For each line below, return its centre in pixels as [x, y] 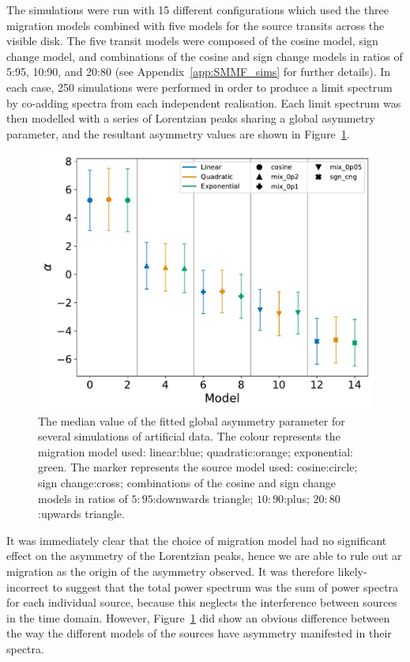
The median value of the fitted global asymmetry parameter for [192, 420]
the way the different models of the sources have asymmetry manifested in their [199, 633]
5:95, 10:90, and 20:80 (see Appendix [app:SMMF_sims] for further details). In [199, 72]
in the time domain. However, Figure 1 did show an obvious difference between [198, 617]
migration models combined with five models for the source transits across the [196, 25]
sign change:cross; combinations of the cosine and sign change [187, 482]
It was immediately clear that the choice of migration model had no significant [197, 540]
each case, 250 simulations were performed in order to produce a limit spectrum [199, 87]
